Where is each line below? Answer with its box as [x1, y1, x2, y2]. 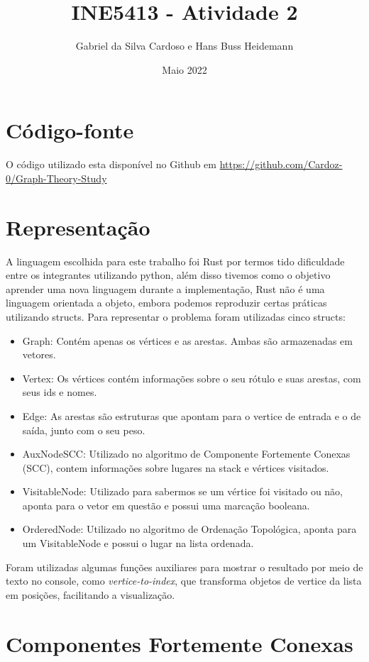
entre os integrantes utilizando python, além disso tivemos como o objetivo [6, 267, 331, 282]
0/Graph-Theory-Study [6, 170, 107, 185]
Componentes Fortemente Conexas [6, 629, 353, 658]
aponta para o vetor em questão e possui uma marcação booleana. [22, 497, 310, 512]
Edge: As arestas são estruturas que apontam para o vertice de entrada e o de [22, 408, 361, 423]
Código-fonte [6, 116, 134, 145]
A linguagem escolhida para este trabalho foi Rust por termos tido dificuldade [6, 253, 345, 268]
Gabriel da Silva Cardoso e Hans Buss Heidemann [75, 38, 294, 53]
